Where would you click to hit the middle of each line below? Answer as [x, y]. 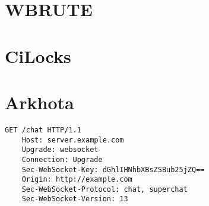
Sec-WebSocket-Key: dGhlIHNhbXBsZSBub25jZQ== [113, 169]
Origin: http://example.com [77, 180]
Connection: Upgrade [62, 159]
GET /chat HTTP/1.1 [43, 130]
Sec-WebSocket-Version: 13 [75, 199]
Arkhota [39, 102]
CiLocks [38, 56]
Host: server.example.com [73, 140]
